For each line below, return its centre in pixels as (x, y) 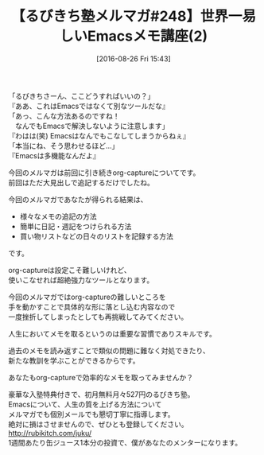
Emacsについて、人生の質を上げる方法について (85, 404)
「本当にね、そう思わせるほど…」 (64, 146)
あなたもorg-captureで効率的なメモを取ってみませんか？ (101, 377)
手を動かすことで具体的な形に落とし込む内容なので (92, 306)
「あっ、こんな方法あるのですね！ (64, 115)
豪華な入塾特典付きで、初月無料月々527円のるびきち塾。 (101, 394)
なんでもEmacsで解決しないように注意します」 (92, 126)
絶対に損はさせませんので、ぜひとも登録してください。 (98, 424)
